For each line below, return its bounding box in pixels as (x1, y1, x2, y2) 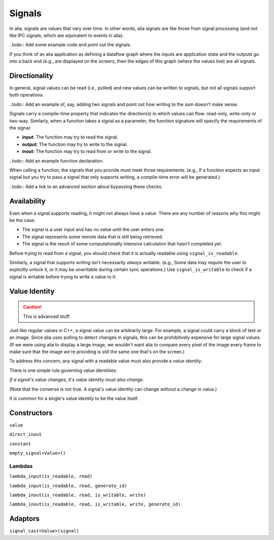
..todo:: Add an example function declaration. (9, 157, 104, 164)
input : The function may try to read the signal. (22, 134, 119, 140)
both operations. (9, 92, 44, 98)
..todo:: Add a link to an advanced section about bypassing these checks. (9, 183, 163, 189)
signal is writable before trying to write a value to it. (9, 273, 117, 279)
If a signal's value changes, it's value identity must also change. (9, 376, 144, 383)
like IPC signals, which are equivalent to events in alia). (9, 32, 124, 38)
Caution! (23, 304, 42, 310)
